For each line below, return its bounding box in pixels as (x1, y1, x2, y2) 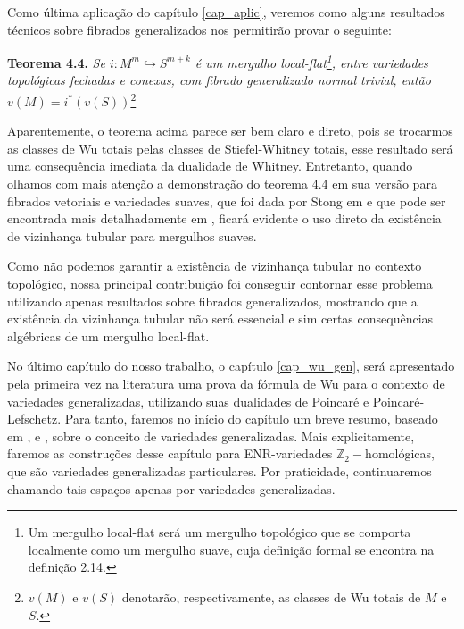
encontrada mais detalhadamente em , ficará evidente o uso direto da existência (7, 209, 442, 228)
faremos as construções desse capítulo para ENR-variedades (7, 444, 333, 463)
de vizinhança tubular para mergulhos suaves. (7, 226, 257, 245)
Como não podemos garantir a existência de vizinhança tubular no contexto (7, 256, 422, 275)
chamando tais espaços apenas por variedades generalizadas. (7, 479, 336, 498)
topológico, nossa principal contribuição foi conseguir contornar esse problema (7, 274, 433, 293)
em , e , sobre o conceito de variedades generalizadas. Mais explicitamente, (7, 426, 415, 445)
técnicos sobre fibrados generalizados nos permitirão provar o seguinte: (7, 20, 392, 38)
